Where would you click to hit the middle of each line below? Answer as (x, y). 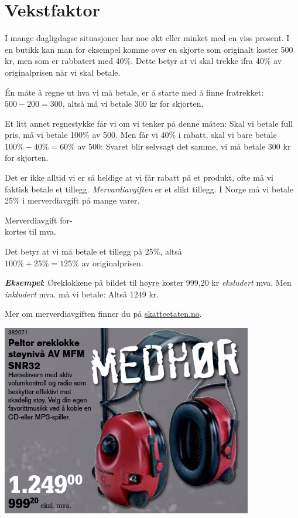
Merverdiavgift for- (39, 220)
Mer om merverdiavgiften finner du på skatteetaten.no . (103, 314)
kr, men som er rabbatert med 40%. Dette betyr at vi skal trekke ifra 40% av (143, 61)
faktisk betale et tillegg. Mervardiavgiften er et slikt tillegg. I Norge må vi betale (149, 189)
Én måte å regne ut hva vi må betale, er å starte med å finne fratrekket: (134, 92)
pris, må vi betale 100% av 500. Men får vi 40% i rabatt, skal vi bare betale (141, 135)
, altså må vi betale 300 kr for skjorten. (133, 104)
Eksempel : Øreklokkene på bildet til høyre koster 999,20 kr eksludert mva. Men (148, 282)
